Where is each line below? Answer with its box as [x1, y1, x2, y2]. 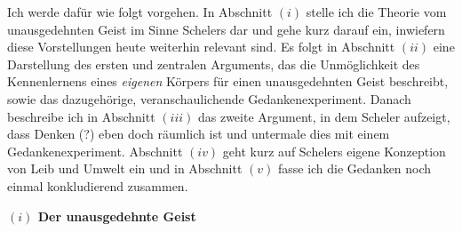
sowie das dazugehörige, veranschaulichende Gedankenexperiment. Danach [7, 89, 411, 108]
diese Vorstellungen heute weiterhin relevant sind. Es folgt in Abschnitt [7, 37, 395, 56]
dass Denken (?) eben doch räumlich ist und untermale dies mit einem [7, 124, 390, 143]
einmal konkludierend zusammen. [7, 176, 188, 195]
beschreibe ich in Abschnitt [7, 107, 155, 125]
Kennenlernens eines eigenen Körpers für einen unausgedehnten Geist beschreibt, [7, 72, 449, 91]
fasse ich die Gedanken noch [277, 159, 432, 178]
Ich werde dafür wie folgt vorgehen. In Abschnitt [7, 3, 273, 20]
